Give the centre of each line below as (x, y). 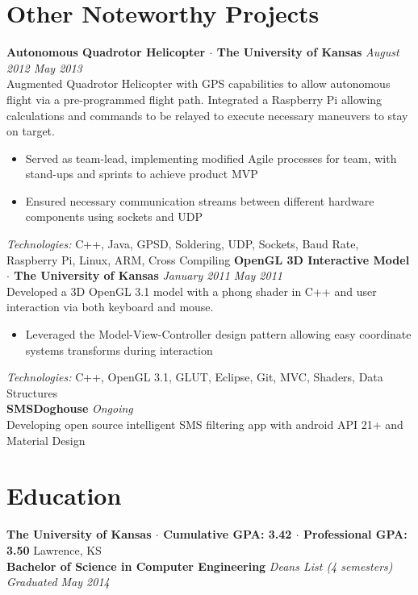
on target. (31, 131)
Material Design (46, 440)
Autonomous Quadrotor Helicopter (106, 52)
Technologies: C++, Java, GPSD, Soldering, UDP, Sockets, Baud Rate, (183, 244)
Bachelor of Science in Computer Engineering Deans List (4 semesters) (200, 566)
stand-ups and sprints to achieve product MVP (142, 174)
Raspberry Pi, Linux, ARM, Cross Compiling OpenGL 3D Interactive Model (208, 259)
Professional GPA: (355, 534)
